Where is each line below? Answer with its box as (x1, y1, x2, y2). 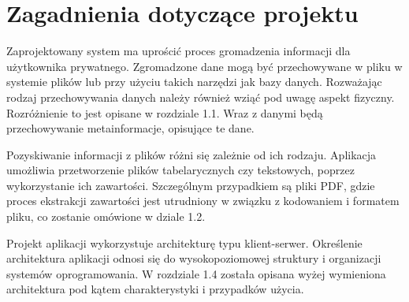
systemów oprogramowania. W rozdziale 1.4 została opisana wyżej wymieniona (6, 265, 386, 281)
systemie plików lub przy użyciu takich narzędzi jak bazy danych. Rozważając (6, 73, 382, 90)
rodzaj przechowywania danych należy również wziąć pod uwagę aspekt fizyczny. (6, 88, 395, 105)
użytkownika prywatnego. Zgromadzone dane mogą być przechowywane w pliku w (6, 58, 403, 74)
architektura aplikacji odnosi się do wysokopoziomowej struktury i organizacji (6, 250, 381, 267)
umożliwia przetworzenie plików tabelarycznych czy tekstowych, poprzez (6, 162, 355, 178)
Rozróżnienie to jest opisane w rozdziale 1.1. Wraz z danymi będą (6, 104, 323, 121)
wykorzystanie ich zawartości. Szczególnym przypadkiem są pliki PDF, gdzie (6, 177, 375, 193)
